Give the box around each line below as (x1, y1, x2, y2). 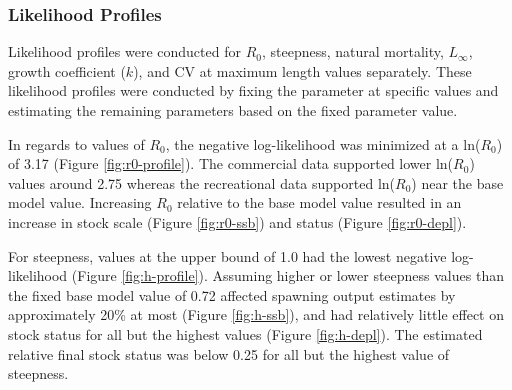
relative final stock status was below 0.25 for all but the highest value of (8, 343, 450, 364)
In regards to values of (8, 133, 145, 154)
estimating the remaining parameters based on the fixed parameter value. (8, 100, 458, 120)
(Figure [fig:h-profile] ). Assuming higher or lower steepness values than (71, 265, 504, 286)
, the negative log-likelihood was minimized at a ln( (165, 133, 481, 154)
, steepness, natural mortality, (261, 41, 444, 62)
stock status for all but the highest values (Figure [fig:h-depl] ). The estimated (8, 323, 483, 344)
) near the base (411, 172, 504, 193)
